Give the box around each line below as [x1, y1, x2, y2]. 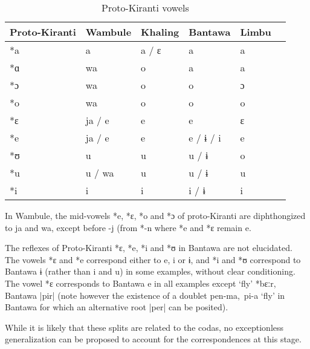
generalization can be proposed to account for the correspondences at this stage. [5, 333, 302, 345]
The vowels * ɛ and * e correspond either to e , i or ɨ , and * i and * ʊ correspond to [5, 253, 301, 266]
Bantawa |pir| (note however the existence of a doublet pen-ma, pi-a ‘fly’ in [5, 289, 285, 301]
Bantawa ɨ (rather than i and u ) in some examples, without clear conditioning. [5, 265, 295, 278]
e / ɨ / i [189, 131, 221, 145]
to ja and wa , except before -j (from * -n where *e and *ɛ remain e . [5, 221, 251, 233]
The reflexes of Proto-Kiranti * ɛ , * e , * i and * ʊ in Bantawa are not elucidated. [5, 241, 292, 254]
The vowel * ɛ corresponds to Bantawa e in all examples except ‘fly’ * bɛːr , [5, 276, 276, 289]
